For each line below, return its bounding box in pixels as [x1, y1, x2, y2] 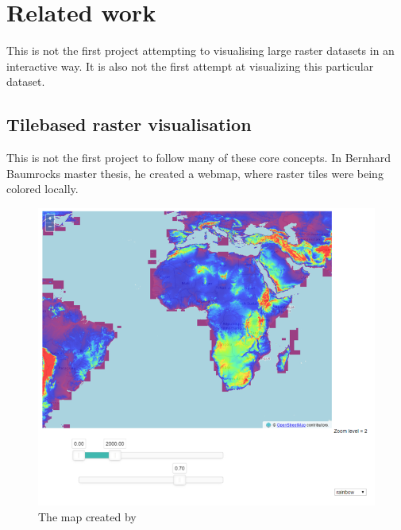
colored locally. [6, 180, 79, 197]
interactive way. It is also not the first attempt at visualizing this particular [6, 57, 374, 74]
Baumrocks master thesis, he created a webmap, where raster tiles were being [6, 164, 384, 181]
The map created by [38, 508, 137, 524]
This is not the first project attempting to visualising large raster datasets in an [6, 42, 395, 59]
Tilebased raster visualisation [6, 112, 252, 137]
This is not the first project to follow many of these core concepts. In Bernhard [6, 149, 391, 166]
